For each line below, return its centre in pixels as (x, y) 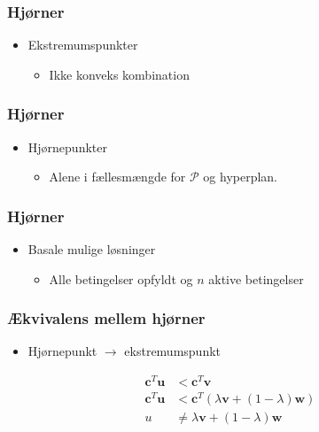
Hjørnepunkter (67, 147)
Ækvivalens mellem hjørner (106, 318)
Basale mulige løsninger (92, 249)
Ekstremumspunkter (83, 45)
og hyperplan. (241, 177)
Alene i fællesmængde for (117, 177)
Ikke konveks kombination (119, 74)
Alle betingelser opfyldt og (121, 278)
